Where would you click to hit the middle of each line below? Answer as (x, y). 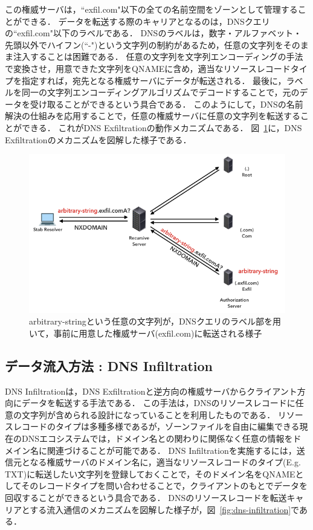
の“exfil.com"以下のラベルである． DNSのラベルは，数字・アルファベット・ (153, 33)
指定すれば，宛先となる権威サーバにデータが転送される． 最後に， (154, 80)
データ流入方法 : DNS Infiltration (109, 365)
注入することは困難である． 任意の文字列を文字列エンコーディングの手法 (158, 57)
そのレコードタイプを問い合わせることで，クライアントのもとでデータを (164, 486)
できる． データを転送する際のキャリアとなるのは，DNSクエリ (146, 21)
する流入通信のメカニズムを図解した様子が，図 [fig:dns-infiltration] (160, 509)
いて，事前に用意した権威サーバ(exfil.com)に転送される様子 (146, 333)
